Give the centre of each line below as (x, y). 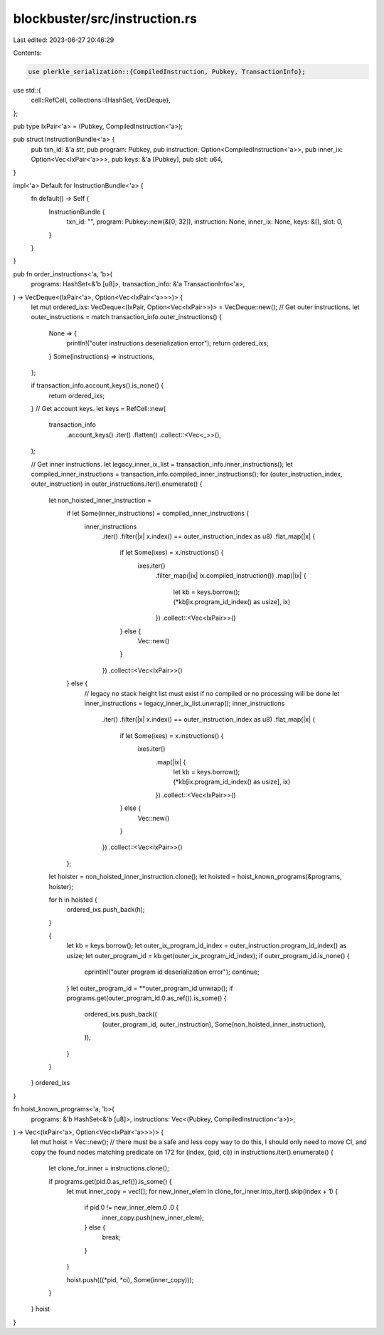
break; (111, 1237)
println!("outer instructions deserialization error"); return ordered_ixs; (168, 343)
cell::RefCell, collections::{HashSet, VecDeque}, (101, 100)
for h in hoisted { (73, 899)
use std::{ (27, 90)
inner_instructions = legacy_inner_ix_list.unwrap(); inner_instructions (185, 703)
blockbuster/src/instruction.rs (105, 19)
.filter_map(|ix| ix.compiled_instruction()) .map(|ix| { (231, 576)
